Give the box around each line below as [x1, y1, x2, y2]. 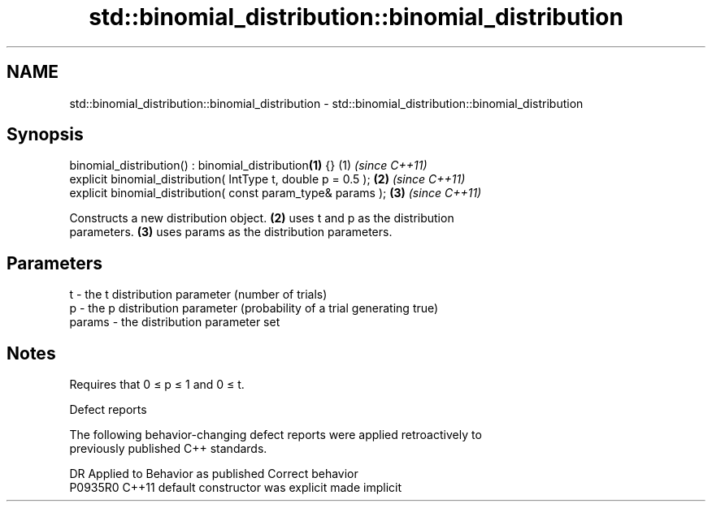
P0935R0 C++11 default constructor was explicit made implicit [69, 480, 402, 495]
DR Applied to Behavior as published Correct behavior [69, 467, 358, 481]
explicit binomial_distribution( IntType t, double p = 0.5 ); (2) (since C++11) [69, 172, 466, 187]
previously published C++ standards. [69, 441, 267, 456]
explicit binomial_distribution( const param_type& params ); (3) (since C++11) [69, 186, 482, 200]
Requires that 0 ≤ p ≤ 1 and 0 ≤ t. [69, 377, 245, 392]
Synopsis [7, 124, 84, 145]
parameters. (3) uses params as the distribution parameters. [69, 225, 393, 239]
